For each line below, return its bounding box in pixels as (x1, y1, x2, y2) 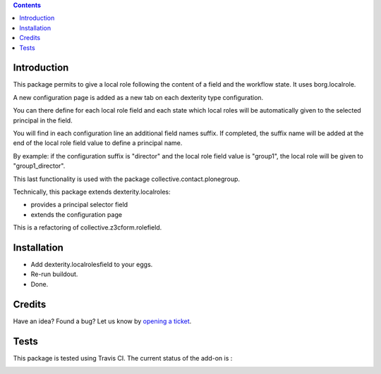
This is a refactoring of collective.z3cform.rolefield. (13, 223, 162, 232)
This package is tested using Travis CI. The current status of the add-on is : (13, 354, 233, 362)
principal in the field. (13, 116, 73, 125)
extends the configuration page (30, 210, 123, 218)
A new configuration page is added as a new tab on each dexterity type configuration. (13, 93, 264, 101)
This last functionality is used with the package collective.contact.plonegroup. (13, 175, 240, 183)
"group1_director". (13, 162, 66, 170)
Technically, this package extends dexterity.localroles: (13, 187, 171, 196)
